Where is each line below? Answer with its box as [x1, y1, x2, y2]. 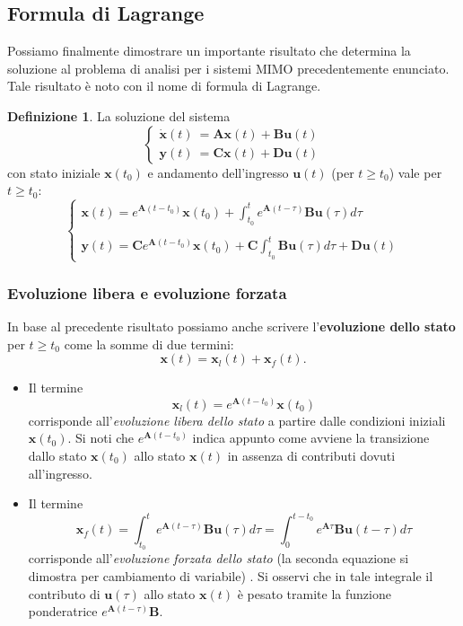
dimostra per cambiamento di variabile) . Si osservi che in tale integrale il [28, 567, 433, 586]
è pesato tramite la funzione [237, 584, 391, 603]
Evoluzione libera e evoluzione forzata [7, 281, 287, 304]
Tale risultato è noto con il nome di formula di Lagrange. [7, 76, 321, 95]
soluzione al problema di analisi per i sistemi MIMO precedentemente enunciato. [7, 58, 450, 77]
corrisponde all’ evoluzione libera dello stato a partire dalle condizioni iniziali [28, 410, 446, 429]
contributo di [28, 584, 100, 603]
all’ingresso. [28, 463, 92, 482]
